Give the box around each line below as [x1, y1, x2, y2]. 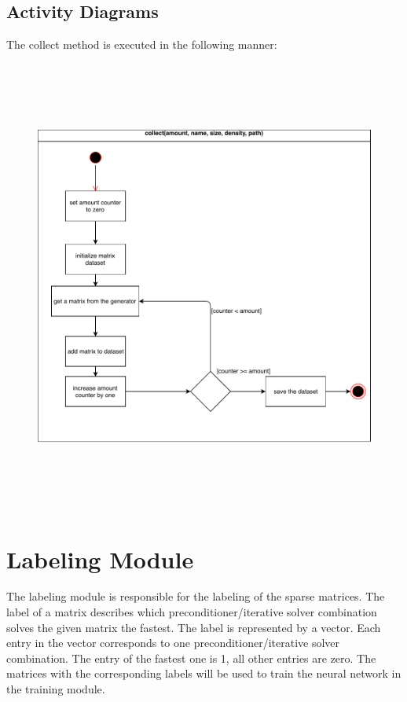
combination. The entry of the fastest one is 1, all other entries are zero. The [6, 649, 376, 666]
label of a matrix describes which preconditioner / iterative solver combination [6, 604, 377, 620]
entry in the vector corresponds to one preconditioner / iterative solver [6, 634, 340, 651]
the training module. [6, 681, 105, 696]
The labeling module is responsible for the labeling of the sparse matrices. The [6, 588, 385, 605]
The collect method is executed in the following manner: [6, 36, 277, 53]
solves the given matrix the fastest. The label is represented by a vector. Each [6, 619, 381, 635]
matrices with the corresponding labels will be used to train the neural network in [6, 665, 401, 682]
